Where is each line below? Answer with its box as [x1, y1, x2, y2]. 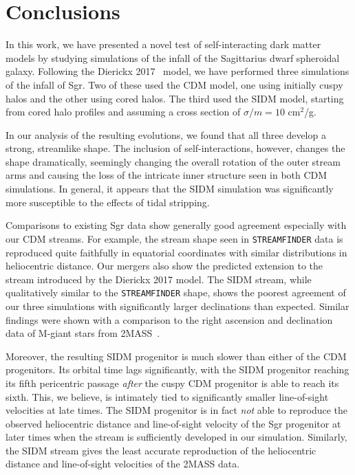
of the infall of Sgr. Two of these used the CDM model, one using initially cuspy [6, 77, 343, 91]
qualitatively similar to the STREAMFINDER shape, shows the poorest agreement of [6, 285, 346, 300]
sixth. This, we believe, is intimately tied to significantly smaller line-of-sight [6, 389, 329, 404]
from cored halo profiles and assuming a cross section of [6, 104, 241, 119]
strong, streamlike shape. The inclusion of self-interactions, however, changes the [6, 141, 345, 155]
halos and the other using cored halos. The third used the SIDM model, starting [6, 91, 344, 105]
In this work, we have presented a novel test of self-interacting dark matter [6, 37, 321, 52]
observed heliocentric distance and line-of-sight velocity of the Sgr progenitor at [6, 416, 341, 430]
